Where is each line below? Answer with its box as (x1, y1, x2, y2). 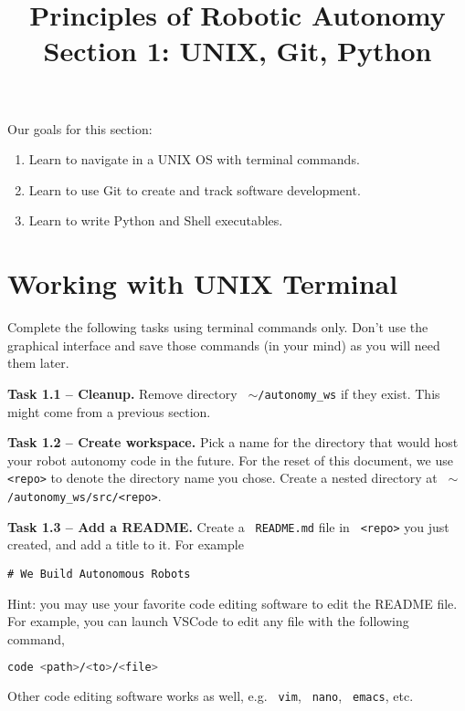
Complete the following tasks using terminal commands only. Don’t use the (7, 318, 428, 337)
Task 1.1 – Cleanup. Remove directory (7, 383, 238, 403)
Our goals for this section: (7, 119, 153, 138)
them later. (7, 353, 69, 372)
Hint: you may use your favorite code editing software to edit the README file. (7, 593, 458, 612)
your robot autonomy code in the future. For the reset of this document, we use (7, 450, 453, 469)
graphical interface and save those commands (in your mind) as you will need (7, 335, 440, 354)
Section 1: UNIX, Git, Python (43, 32, 432, 69)
